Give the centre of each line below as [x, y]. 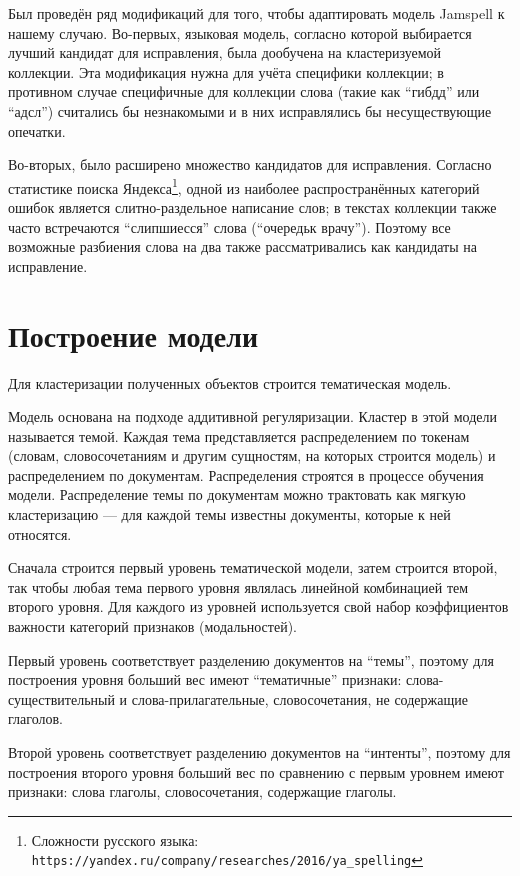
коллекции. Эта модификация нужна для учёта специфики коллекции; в [226, 71]
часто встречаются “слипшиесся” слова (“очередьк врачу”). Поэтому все [229, 226]
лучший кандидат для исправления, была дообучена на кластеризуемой [225, 52]
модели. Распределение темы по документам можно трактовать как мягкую [237, 494]
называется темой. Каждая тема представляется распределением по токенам [239, 435]
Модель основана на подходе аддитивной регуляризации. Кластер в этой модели [253, 416]
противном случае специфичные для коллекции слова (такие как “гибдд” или [244, 91]
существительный [61, 698]
